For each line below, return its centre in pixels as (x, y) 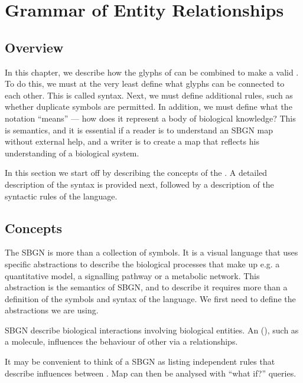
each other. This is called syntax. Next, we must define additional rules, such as (149, 95)
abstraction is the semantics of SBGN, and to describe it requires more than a (146, 287)
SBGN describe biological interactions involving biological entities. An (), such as (152, 330)
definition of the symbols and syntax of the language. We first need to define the (150, 298)
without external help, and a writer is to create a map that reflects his (132, 141)
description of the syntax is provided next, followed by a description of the (139, 184)
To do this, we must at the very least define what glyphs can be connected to (145, 84)
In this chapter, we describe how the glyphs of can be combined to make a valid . (152, 72)
